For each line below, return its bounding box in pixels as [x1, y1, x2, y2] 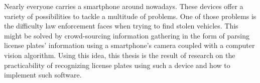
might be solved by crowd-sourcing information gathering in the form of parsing [4, 30, 249, 40]
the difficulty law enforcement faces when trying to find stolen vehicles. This [4, 20, 238, 31]
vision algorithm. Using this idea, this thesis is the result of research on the [4, 49, 235, 60]
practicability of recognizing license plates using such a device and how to [4, 59, 230, 70]
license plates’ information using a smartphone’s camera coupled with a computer [4, 40, 255, 50]
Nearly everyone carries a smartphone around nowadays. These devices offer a [4, 1, 243, 11]
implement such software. [4, 69, 82, 80]
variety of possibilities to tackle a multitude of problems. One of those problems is [4, 10, 256, 21]
